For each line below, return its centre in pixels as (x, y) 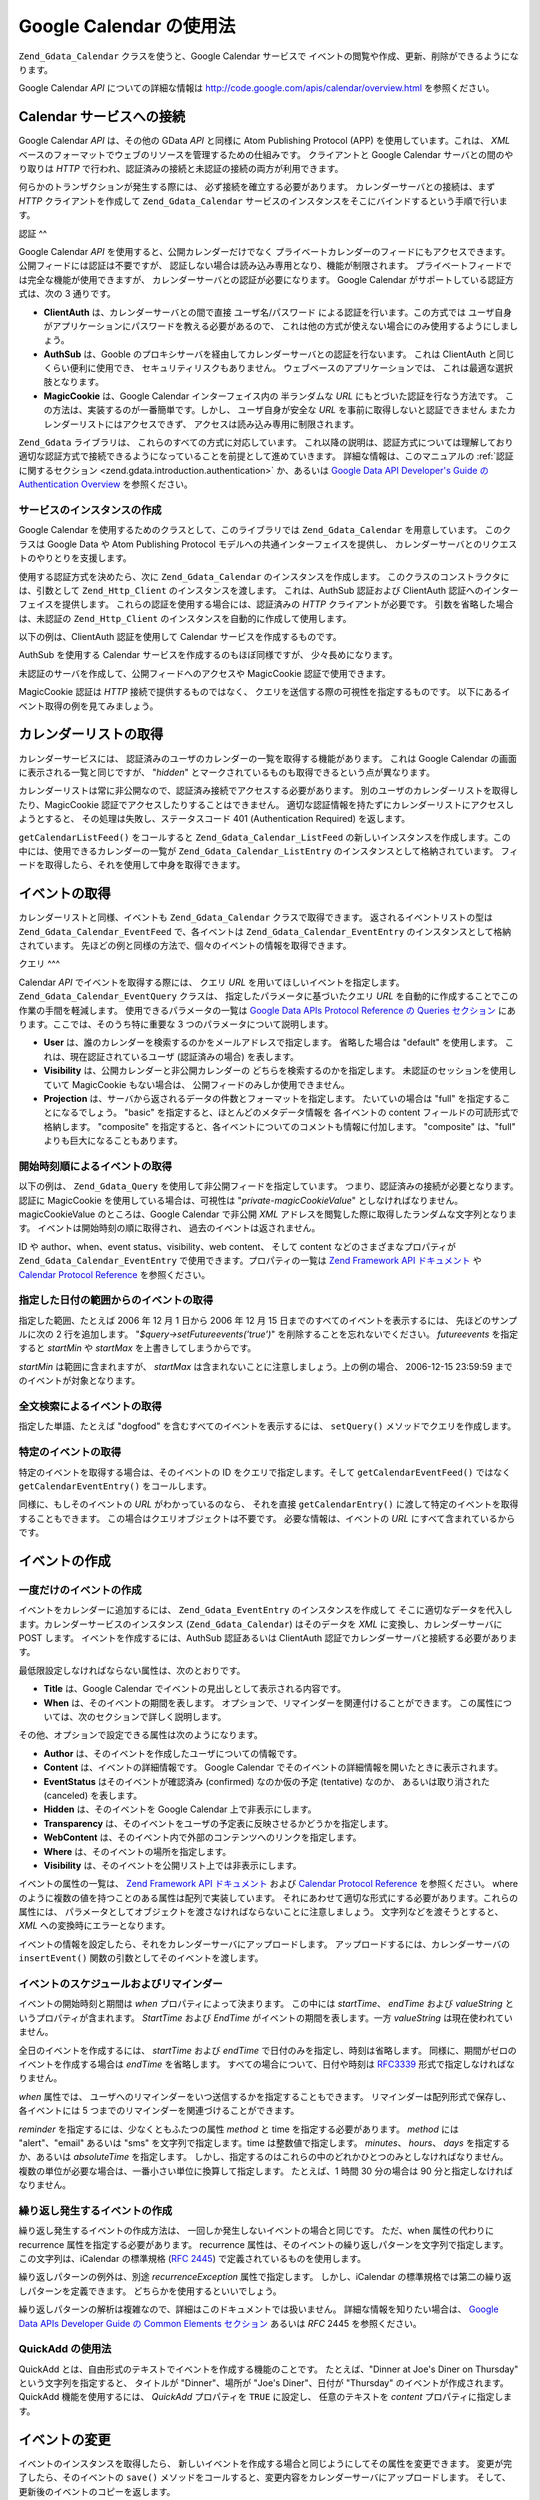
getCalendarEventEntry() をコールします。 (115, 1486)
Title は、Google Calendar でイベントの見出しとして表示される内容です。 (195, 1689)
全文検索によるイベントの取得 (90, 1407)
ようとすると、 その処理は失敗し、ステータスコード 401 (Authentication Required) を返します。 (214, 819)
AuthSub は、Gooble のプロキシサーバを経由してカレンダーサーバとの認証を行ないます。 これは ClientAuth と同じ (279, 354)
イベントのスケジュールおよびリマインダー (121, 1983)
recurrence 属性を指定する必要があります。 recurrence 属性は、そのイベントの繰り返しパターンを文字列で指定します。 (263, 2244)
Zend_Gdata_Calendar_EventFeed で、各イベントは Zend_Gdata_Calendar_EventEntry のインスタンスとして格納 (265, 931)
